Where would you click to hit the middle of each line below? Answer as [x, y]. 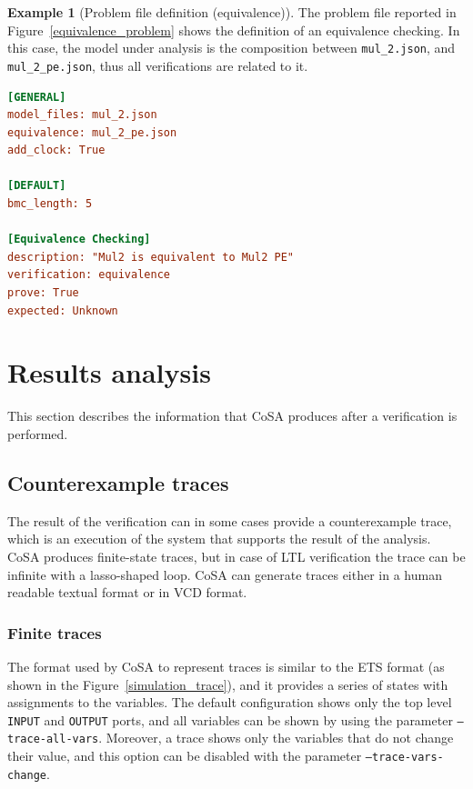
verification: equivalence [89, 275]
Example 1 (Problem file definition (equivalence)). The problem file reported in [232, 12]
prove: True [43, 293]
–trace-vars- [404, 758]
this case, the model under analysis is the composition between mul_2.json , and [231, 48]
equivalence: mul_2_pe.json [92, 132]
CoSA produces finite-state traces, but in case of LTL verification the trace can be [236, 556]
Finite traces [55, 632]
